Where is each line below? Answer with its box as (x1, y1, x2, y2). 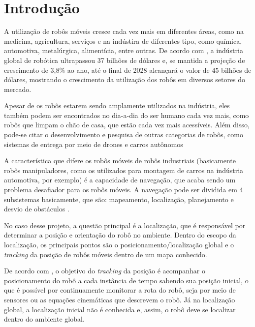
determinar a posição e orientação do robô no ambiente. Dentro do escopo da (4, 230, 236, 240)
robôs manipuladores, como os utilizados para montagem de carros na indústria (4, 165, 244, 175)
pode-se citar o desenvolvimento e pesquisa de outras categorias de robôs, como (4, 129, 243, 140)
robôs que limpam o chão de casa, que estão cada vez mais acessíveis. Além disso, (4, 119, 250, 130)
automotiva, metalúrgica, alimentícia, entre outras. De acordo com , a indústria (4, 45, 243, 56)
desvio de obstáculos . (4, 204, 69, 214)
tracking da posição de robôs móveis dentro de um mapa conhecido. (4, 249, 207, 259)
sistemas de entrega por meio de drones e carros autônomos (4, 139, 183, 149)
